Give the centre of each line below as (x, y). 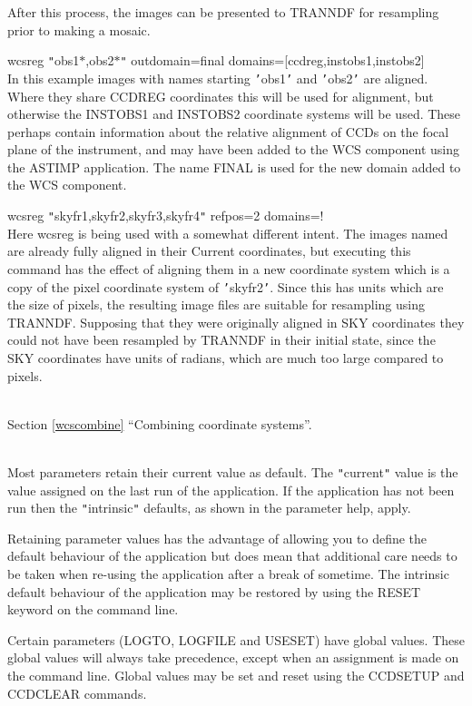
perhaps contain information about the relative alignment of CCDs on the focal (228, 131)
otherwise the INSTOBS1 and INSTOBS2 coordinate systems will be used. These (234, 114)
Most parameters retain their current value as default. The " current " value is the (233, 471)
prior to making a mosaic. (79, 29)
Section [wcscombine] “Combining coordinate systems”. (160, 423)
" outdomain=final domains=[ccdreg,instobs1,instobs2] (272, 60)
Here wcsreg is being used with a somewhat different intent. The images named (228, 233)
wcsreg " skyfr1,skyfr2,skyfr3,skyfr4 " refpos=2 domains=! (166, 216)
